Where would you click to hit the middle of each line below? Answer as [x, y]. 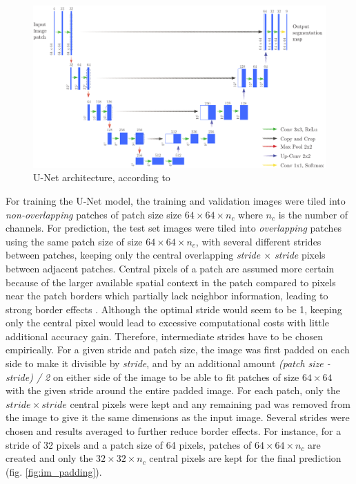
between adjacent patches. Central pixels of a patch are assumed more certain [170, 268]
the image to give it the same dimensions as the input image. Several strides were [178, 417]
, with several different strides [258, 241]
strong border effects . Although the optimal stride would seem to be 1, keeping [174, 309]
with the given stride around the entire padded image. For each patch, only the [173, 390]
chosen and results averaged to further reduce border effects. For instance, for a [174, 431]
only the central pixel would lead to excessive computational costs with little [167, 323]
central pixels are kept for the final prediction [245, 458]
